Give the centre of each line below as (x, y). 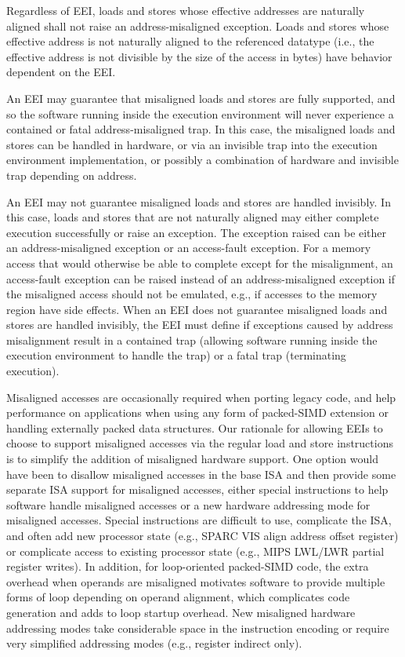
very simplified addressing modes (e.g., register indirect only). (154, 643)
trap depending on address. (72, 175)
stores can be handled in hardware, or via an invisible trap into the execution (192, 144)
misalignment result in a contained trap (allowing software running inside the (192, 339)
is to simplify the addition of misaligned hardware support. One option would (192, 459)
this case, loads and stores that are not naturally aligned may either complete (193, 217)
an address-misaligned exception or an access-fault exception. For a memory (189, 248)
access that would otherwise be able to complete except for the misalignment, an (200, 263)
